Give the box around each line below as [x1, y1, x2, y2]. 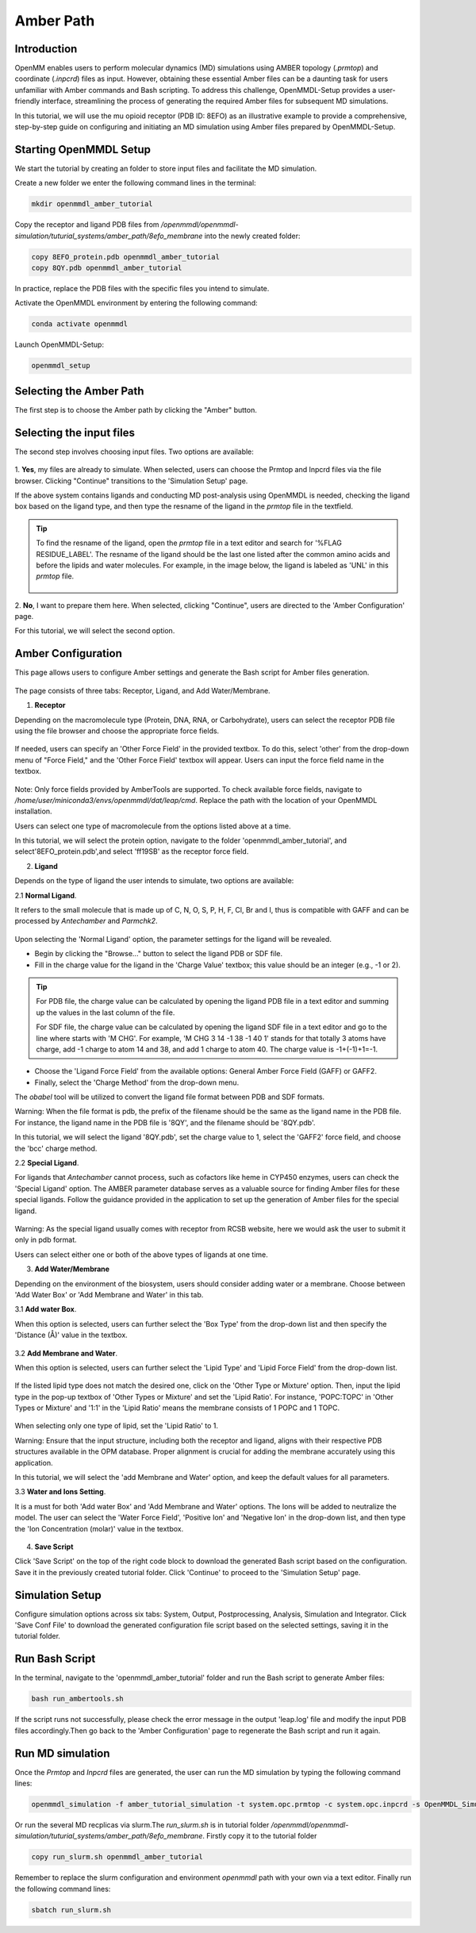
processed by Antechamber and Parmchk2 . [14, 917, 158, 926]
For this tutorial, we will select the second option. [14, 626, 175, 636]
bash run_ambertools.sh [31, 1694, 125, 1704]
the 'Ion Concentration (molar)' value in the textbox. [14, 1524, 184, 1533]
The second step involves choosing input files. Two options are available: [14, 447, 254, 456]
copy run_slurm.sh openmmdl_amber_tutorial [31, 1853, 204, 1862]
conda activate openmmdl [31, 320, 129, 329]
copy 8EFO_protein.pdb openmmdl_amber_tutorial [31, 252, 220, 261]
